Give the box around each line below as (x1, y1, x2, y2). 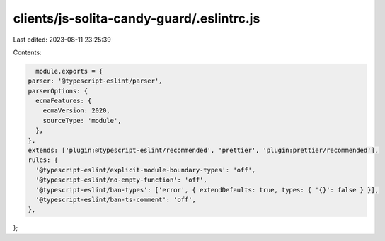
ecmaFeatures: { (35, 97, 92, 105)
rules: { (28, 156, 59, 164)
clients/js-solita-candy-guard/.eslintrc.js (13, 11, 260, 26)
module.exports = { (35, 67, 103, 75)
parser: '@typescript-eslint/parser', (28, 77, 163, 85)
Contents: (13, 48, 42, 57)
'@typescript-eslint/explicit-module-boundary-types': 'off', (35, 166, 256, 174)
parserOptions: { (28, 87, 88, 95)
